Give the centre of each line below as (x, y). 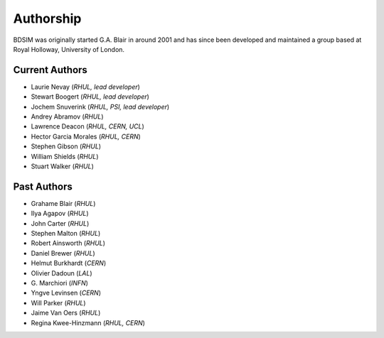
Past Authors (43, 186)
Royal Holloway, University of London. (69, 49)
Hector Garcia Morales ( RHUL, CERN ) (86, 136)
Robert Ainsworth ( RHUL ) (68, 243)
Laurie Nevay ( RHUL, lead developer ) (85, 87)
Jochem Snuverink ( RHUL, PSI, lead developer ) (100, 107)
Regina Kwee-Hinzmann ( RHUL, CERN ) (88, 322)
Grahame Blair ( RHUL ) (63, 203)
